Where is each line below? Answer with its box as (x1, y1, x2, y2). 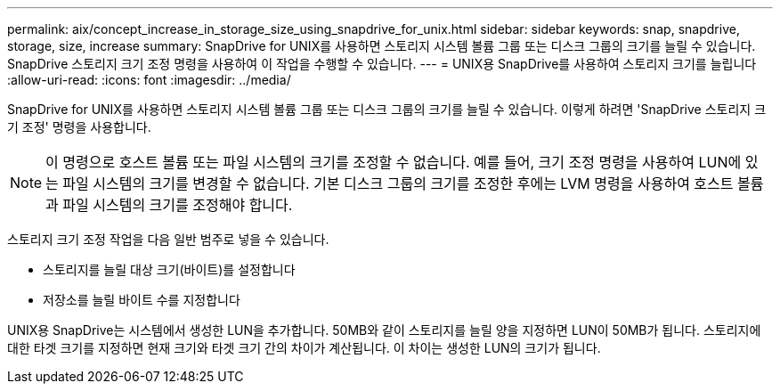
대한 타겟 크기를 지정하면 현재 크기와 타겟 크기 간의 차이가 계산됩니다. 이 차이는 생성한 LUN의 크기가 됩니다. (7, 340, 601, 355)
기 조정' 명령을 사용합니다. (7, 119, 151, 134)
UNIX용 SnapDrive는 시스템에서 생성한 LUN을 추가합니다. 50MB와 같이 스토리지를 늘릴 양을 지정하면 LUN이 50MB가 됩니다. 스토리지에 (7, 322, 761, 338)
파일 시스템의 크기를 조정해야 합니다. (62, 196, 293, 214)
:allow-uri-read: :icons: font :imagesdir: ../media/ (7, 72, 291, 87)
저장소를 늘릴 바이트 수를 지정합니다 (43, 292, 240, 307)
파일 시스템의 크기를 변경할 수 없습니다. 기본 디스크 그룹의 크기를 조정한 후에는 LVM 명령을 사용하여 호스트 (62, 175, 734, 192)
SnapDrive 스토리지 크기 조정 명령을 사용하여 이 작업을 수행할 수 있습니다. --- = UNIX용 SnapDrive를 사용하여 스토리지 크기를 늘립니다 (7, 56, 757, 71)
